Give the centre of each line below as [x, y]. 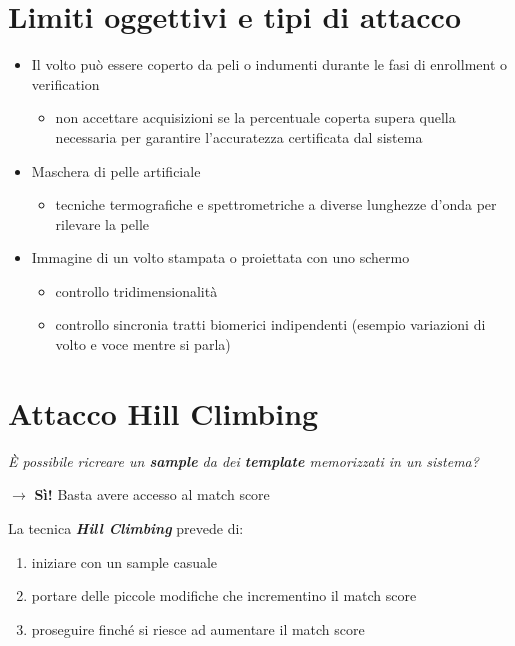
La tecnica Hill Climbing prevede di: [126, 527]
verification [65, 83]
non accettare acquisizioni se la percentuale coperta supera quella [255, 117]
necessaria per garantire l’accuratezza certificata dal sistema [239, 136]
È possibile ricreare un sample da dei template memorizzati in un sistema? [243, 460]
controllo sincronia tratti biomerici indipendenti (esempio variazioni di [270, 324]
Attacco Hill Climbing [163, 412]
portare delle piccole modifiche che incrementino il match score [224, 595]
